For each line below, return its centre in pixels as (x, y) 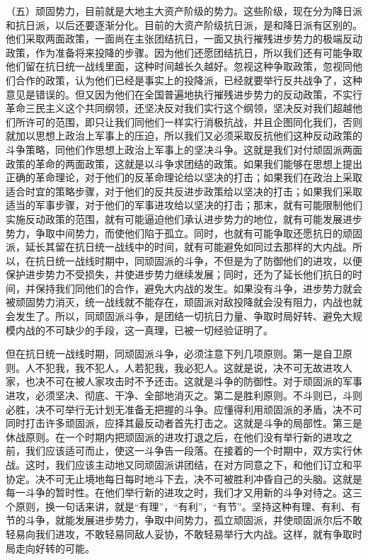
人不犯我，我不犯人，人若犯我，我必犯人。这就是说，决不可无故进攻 (184, 367)
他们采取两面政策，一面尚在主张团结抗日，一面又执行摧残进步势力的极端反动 (184, 39)
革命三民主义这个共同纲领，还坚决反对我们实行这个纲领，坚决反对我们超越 (179, 108)
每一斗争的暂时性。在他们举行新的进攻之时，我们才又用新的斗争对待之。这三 (184, 492)
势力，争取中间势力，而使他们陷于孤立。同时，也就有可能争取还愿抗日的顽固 (184, 233)
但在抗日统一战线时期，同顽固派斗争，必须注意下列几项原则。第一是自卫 (174, 354)
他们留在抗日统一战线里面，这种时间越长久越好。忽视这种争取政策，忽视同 (179, 66)
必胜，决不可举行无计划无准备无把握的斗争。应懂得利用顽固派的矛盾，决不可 (184, 409)
